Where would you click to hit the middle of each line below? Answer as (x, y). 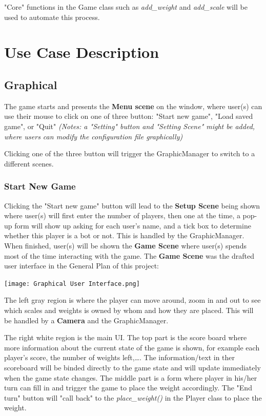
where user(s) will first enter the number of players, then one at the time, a (122, 215)
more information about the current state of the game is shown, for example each (132, 347)
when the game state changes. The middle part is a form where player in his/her (131, 377)
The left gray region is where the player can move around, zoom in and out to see (132, 300)
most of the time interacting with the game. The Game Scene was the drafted (129, 255)
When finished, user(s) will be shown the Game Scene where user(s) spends (125, 245)
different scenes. (29, 163)
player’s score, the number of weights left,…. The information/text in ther (120, 357)
